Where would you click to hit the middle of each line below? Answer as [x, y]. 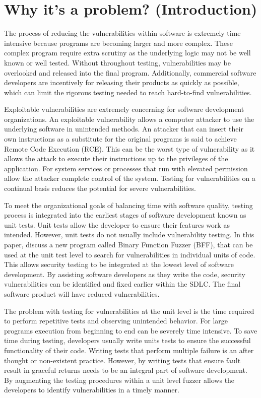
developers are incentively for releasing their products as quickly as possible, [122, 82]
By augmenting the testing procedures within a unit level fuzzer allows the [119, 380]
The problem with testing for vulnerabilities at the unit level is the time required [129, 311]
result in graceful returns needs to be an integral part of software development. [126, 370]
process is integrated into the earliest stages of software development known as [125, 215]
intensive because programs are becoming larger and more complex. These [118, 43]
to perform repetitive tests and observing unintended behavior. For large [116, 321]
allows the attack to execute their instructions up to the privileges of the [116, 158]
